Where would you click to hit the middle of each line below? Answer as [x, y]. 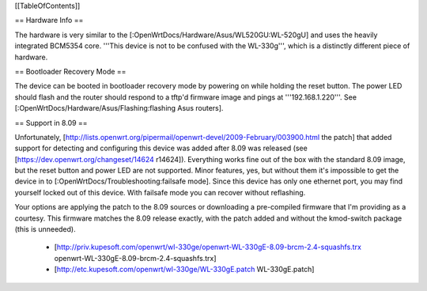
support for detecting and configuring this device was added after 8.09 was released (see [161, 148]
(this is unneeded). [45, 229]
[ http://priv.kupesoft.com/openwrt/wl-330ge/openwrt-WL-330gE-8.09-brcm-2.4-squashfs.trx [208, 247]
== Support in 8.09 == [51, 123]
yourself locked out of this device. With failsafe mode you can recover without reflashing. [160, 192]
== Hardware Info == [49, 21]
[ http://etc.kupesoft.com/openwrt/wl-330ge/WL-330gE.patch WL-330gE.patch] [184, 270]
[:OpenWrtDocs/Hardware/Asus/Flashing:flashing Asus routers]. [119, 108]
